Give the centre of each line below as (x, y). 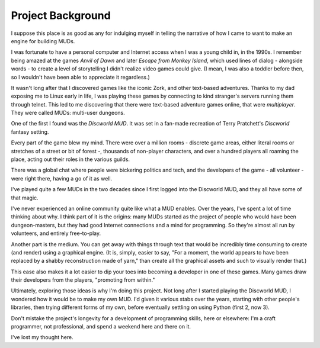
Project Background (61, 15)
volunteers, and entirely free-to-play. (56, 233)
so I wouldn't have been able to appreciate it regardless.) (81, 77)
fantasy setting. (30, 132)
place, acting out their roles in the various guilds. (71, 159)
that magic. (25, 198)
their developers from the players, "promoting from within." (83, 280)
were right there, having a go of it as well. (62, 178)
